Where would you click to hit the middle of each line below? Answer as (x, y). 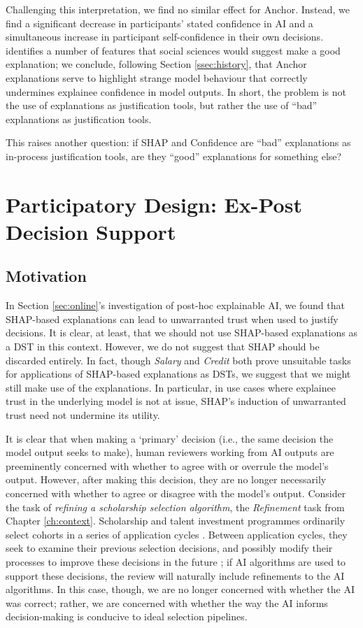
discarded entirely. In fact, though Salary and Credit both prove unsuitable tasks (178, 360)
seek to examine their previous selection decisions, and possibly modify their (169, 548)
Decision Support (91, 231)
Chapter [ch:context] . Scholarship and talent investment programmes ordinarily (176, 521)
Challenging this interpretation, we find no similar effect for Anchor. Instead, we (178, 9)
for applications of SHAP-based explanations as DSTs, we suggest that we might (178, 374)
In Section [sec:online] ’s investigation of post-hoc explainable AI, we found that (175, 305)
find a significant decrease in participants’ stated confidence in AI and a (159, 23)
